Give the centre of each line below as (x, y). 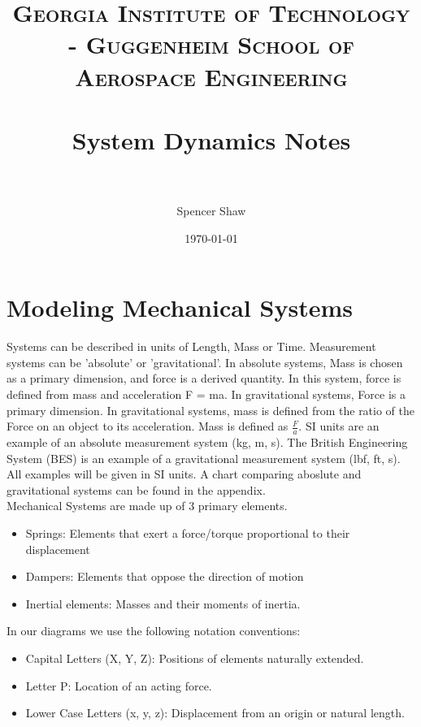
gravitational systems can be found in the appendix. (136, 489)
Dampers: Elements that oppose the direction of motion (165, 576)
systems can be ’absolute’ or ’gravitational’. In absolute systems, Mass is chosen (205, 362)
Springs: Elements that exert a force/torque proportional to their (188, 532)
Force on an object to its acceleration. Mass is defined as (148, 426)
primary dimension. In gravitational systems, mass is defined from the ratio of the (211, 410)
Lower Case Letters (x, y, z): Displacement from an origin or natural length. (215, 713)
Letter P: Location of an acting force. (119, 685)
